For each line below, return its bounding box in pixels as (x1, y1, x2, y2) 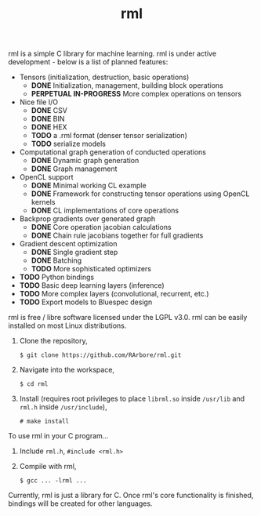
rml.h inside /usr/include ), (19, 402, 107, 412)
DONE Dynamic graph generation (31, 156, 140, 165)
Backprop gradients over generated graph (19, 214, 155, 223)
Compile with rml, (19, 462, 77, 471)
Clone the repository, (19, 336, 88, 346)
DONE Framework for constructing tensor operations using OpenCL (31, 189, 250, 198)
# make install (19, 417, 70, 426)
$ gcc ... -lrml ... (19, 477, 87, 485)
